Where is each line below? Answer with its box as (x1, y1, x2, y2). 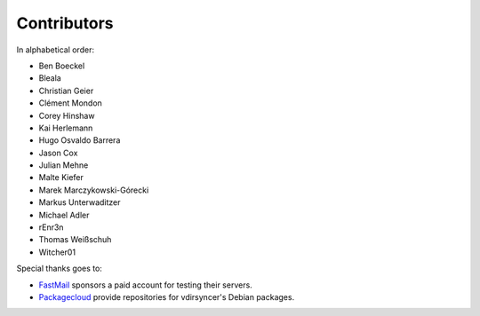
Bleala (38, 73, 61, 83)
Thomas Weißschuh (38, 234, 112, 245)
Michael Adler (38, 209, 90, 220)
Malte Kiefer (38, 172, 84, 183)
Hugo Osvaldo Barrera (38, 135, 121, 146)
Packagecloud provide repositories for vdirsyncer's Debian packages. (38, 291, 295, 302)
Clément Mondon (38, 98, 102, 108)
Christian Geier (38, 85, 94, 96)
